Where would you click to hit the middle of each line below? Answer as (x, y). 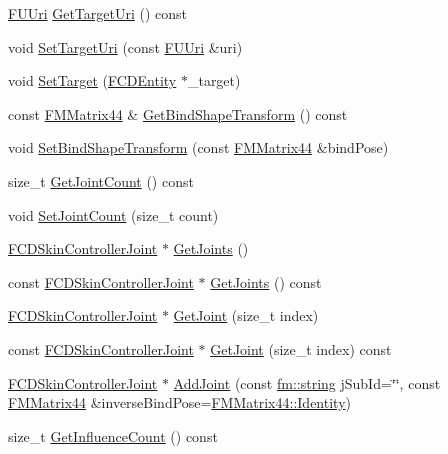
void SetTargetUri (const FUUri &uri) (125, 46)
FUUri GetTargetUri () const (98, 13)
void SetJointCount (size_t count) (113, 214)
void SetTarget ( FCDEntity (92, 80)
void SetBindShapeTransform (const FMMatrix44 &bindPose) (198, 147)
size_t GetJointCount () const (101, 180)
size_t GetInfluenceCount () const (113, 435)
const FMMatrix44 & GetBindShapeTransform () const (178, 113)
